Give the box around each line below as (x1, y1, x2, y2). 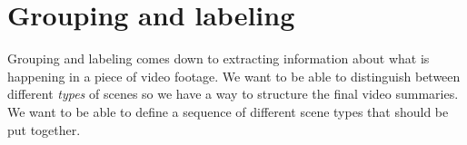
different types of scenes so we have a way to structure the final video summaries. (7, 84, 459, 103)
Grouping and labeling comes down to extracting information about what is (7, 49, 430, 68)
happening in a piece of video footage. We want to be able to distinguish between (7, 66, 461, 85)
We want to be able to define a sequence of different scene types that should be (7, 101, 449, 121)
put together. (7, 120, 81, 139)
